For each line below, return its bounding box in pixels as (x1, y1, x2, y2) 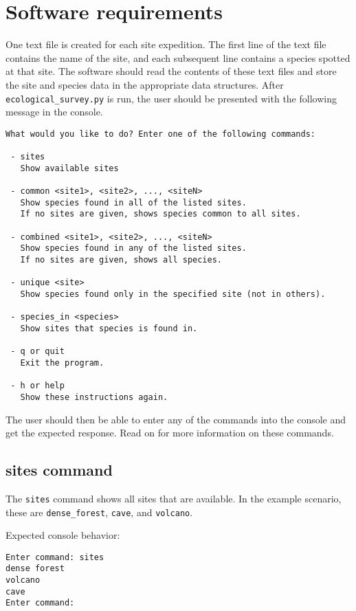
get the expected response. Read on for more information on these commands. (5, 425, 334, 440)
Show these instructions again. (20, 392, 168, 402)
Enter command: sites (5, 552, 104, 562)
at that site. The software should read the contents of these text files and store (5, 64, 337, 78)
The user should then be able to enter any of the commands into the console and (5, 412, 346, 426)
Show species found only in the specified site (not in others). (20, 289, 326, 299)
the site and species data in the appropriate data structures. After (5, 77, 284, 91)
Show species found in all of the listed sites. (20, 197, 247, 208)
